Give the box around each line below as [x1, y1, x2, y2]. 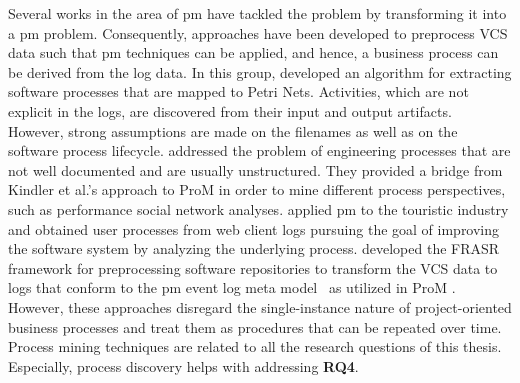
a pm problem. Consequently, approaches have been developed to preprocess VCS [8, 22, 508, 43]
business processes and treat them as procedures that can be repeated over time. [8, 316, 502, 337]
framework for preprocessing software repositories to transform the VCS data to [8, 257, 498, 278]
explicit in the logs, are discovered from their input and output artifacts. [8, 100, 452, 121]
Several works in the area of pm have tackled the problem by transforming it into [8, 3, 507, 23]
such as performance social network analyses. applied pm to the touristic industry [8, 198, 509, 219]
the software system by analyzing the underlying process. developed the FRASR [8, 238, 500, 259]
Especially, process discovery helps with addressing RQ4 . [8, 355, 359, 376]
